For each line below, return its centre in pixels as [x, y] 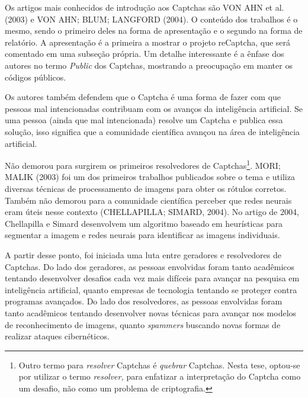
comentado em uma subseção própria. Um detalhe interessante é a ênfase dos [145, 54]
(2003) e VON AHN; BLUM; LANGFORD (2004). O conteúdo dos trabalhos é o [151, 19]
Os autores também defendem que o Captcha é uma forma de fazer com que [143, 97]
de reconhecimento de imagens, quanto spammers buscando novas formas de [143, 324]
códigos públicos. [36, 77]
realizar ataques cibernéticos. [57, 336]
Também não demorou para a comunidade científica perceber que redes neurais [148, 200]
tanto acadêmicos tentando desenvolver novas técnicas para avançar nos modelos [151, 312]
